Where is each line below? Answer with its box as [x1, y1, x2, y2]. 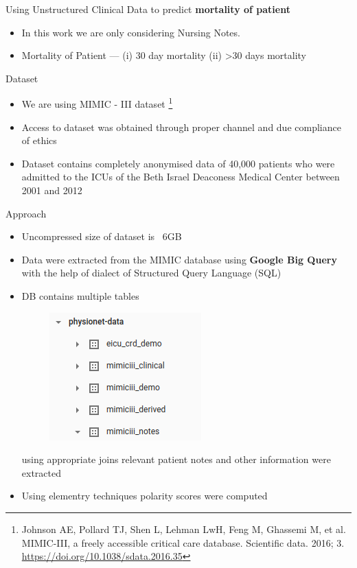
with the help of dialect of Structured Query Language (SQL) [21, 265, 281, 280]
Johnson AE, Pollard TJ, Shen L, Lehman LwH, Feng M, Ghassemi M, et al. [21, 521, 346, 536]
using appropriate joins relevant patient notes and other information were [21, 452, 331, 466]
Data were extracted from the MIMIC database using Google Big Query [21, 252, 337, 266]
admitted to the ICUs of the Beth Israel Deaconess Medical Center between [21, 169, 340, 184]
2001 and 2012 [21, 183, 82, 197]
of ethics [21, 133, 57, 147]
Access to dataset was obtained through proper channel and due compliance [21, 119, 341, 134]
